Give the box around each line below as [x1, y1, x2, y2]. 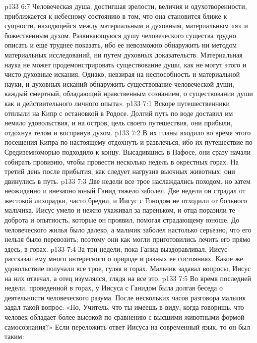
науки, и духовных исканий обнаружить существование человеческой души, [4, 78, 234, 89]
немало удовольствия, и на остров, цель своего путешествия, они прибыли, [4, 117, 233, 128]
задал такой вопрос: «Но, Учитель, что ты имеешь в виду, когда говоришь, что [4, 302, 244, 312]
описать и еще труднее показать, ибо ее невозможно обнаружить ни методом [4, 40, 237, 50]
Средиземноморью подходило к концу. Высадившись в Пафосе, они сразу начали [4, 146, 251, 157]
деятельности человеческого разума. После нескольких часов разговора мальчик [4, 292, 246, 302]
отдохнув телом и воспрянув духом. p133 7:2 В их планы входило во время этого [4, 127, 251, 137]
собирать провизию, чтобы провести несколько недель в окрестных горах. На [4, 156, 239, 167]
